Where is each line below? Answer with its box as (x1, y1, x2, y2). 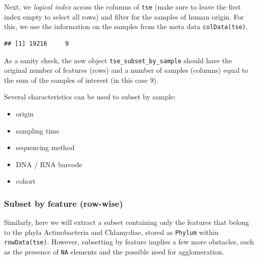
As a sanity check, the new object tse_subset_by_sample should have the (4, 55, 232, 65)
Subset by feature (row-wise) (4, 197, 123, 209)
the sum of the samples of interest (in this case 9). (4, 74, 159, 85)
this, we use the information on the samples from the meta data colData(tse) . (4, 21, 248, 32)
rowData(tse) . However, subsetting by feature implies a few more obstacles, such (4, 236, 254, 247)
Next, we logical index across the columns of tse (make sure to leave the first (4, 2, 241, 12)
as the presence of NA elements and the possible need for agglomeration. (4, 246, 224, 257)
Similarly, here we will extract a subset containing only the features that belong (4, 217, 249, 227)
